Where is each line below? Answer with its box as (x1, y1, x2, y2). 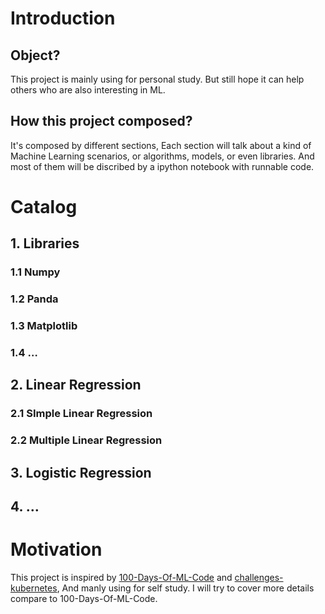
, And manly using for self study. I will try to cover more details (56, 582, 315, 594)
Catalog (10, 196, 78, 218)
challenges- (234, 572, 284, 584)
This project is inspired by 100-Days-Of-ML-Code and (10, 572, 233, 584)
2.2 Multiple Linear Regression (10, 433, 163, 447)
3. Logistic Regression (10, 464, 152, 481)
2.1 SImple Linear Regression (10, 407, 153, 421)
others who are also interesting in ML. (10, 84, 166, 96)
